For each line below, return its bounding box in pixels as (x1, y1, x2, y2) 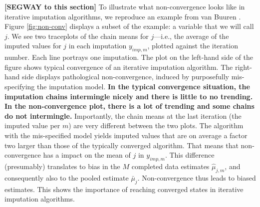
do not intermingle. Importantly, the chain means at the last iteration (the (4, 110, 242, 121)
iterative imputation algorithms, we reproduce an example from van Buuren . (4, 11, 241, 21)
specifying (4, 81, 35, 91)
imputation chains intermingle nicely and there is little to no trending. (4, 91, 253, 101)
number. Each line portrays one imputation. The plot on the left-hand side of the (4, 52, 253, 62)
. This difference (165, 150, 215, 160)
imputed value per (4, 120, 60, 131)
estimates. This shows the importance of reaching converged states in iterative (4, 184, 244, 194)
